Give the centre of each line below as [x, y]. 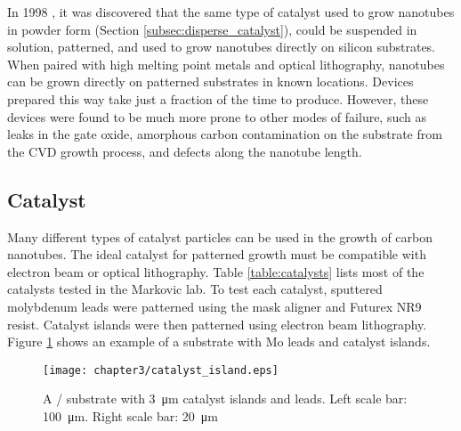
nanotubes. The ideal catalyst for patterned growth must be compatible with [217, 254]
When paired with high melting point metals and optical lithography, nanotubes [226, 64]
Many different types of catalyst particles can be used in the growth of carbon [220, 236]
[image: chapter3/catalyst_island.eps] [161, 370]
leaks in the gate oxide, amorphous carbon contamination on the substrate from [225, 134]
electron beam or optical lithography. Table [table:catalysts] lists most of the [216, 271]
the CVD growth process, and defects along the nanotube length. [185, 151]
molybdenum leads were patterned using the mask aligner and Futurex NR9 [214, 306]
